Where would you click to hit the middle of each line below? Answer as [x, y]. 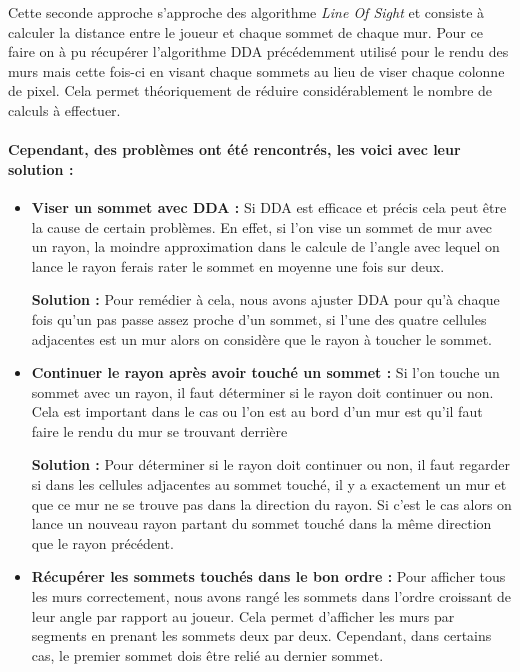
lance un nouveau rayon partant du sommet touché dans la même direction [261, 523]
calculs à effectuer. [64, 109]
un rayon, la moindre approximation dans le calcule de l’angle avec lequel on [265, 246]
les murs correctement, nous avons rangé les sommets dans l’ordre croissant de [271, 596]
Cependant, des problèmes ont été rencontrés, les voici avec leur [234, 149]
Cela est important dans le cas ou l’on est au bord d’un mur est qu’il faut [257, 411]
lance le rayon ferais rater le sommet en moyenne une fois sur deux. [238, 265]
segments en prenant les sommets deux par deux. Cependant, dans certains [261, 635]
